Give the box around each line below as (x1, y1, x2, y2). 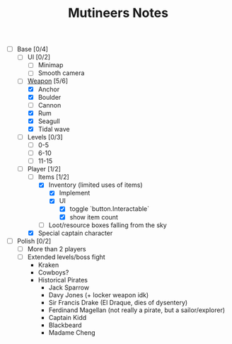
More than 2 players (27, 244, 86, 253)
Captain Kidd (48, 313, 87, 321)
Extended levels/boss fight (27, 253, 105, 261)
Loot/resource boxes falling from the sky (48, 221, 167, 229)
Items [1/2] (37, 173, 70, 181)
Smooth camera (37, 69, 85, 77)
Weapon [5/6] (27, 76, 69, 86)
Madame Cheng (48, 328, 96, 337)
